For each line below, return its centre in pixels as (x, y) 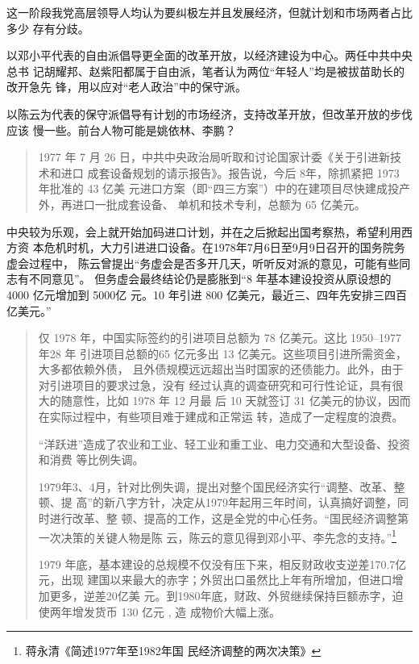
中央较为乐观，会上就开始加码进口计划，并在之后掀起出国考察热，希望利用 (204, 231)
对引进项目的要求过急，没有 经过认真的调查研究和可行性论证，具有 (215, 384)
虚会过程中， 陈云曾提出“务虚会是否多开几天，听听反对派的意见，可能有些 (203, 263)
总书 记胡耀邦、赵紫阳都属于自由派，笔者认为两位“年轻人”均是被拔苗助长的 (205, 71)
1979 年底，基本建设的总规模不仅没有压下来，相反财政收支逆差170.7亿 (222, 564)
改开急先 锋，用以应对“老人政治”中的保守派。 (127, 87)
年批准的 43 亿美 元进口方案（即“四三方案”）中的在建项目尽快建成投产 (224, 188)
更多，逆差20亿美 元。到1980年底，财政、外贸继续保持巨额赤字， (221, 596)
